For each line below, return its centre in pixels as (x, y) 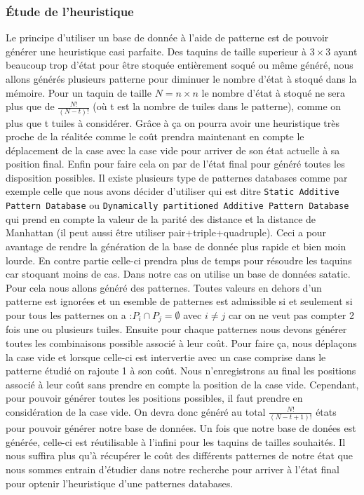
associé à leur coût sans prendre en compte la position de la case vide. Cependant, (182, 384)
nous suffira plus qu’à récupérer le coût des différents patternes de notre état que (179, 455)
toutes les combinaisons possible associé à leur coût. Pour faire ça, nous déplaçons (181, 343)
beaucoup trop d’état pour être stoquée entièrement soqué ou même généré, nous (180, 65)
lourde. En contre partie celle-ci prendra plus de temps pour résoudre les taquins (179, 260)
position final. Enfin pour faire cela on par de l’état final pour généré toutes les (175, 164)
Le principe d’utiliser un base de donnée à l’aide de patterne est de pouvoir (167, 38)
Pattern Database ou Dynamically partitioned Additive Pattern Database (177, 205)
